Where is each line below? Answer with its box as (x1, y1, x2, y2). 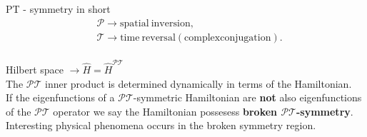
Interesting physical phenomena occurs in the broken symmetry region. (6, 118, 316, 133)
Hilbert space (6, 61, 64, 76)
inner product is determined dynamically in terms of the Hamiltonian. (45, 76, 352, 91)
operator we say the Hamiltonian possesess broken (53, 103, 278, 118)
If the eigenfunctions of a (6, 90, 115, 105)
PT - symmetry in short (6, 1, 111, 16)
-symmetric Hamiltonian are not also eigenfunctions (133, 90, 362, 105)
